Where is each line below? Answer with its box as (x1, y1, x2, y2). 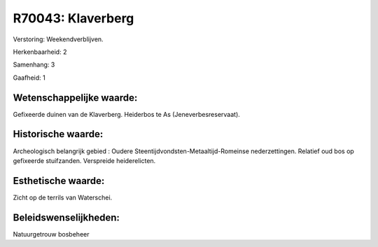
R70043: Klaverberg (13, 10, 134, 26)
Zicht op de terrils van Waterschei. (13, 193, 113, 202)
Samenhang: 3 (13, 60, 55, 69)
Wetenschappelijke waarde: (13, 92, 138, 104)
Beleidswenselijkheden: (13, 211, 120, 223)
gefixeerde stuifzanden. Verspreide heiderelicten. (13, 156, 156, 164)
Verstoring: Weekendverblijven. (13, 35, 104, 43)
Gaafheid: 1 (13, 73, 45, 82)
